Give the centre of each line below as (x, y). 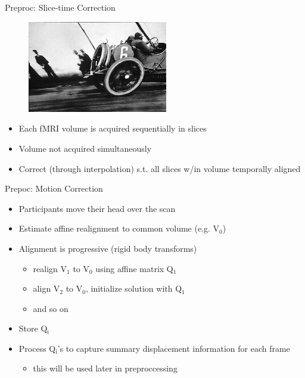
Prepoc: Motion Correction (54, 188)
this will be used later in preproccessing (105, 368)
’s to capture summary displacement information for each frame (174, 348)
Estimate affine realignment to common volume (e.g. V (119, 228)
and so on (51, 308)
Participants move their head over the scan (97, 208)
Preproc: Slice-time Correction (60, 7)
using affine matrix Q (134, 268)
